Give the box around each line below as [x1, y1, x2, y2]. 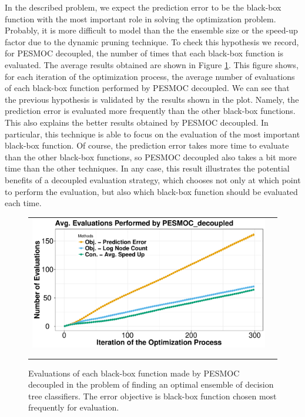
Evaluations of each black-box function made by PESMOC [28, 366, 240, 379]
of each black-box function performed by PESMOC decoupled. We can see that [5, 82, 290, 94]
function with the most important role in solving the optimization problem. [5, 12, 276, 25]
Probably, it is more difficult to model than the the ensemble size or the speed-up [5, 24, 298, 36]
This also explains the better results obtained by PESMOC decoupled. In [5, 116, 269, 128]
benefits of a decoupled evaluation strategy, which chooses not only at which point [5, 173, 301, 186]
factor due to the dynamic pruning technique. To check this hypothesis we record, [5, 35, 299, 48]
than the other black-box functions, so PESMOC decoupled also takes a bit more [5, 150, 297, 163]
